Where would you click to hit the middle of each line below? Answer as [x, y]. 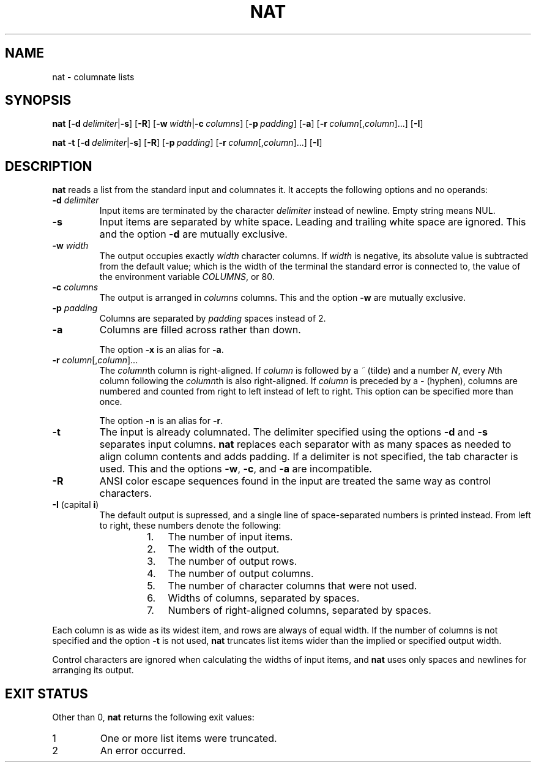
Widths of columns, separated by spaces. [264, 598]
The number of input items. [230, 537]
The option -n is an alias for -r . [161, 421]
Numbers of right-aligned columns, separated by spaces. [300, 610]
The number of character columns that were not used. [292, 586]
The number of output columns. [241, 574]
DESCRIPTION [49, 166]
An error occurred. [143, 751]
